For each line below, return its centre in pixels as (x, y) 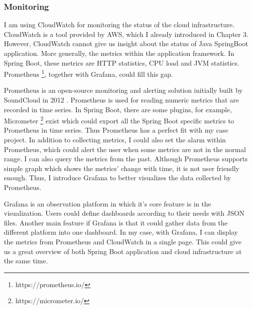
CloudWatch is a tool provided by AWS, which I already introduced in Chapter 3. (126, 34)
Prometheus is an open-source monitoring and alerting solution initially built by (123, 90)
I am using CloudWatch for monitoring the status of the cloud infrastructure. (119, 25)
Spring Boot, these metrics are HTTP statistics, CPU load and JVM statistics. (122, 62)
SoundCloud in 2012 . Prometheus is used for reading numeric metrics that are (121, 100)
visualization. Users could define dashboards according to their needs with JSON (124, 213)
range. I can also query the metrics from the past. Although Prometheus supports (126, 159)
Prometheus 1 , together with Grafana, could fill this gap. (89, 73)
